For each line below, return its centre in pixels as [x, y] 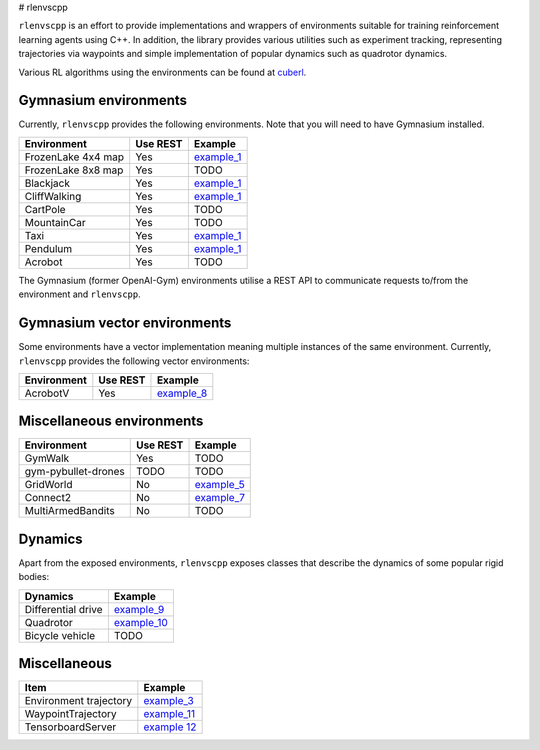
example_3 [168, 701]
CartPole [45, 209]
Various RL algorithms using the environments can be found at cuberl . [162, 72]
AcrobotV [47, 393]
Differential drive [64, 609]
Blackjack [47, 183]
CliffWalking [53, 196]
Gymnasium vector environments [125, 323]
